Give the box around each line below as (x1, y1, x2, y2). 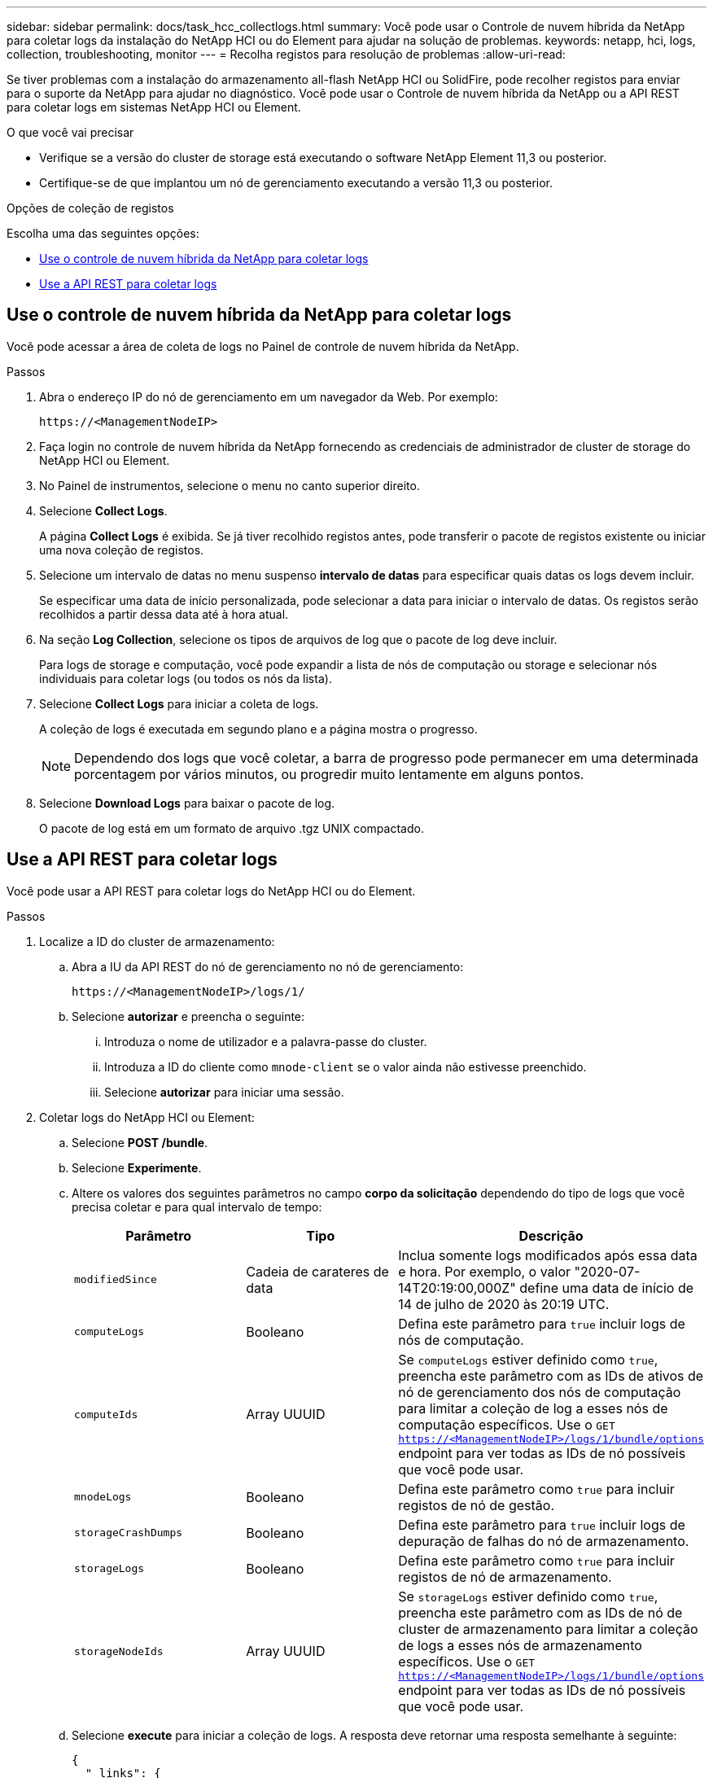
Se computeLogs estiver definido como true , (398, 1351, 658, 1368)
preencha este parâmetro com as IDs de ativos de (398, 1367, 704, 1384)
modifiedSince (74, 1273, 157, 1286)
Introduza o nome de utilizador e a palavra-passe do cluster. (104, 1034, 427, 1049)
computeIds (74, 1408, 138, 1421)
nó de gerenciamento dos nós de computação (398, 1383, 681, 1400)
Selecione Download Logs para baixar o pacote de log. (39, 795, 335, 810)
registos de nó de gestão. (398, 1496, 555, 1513)
